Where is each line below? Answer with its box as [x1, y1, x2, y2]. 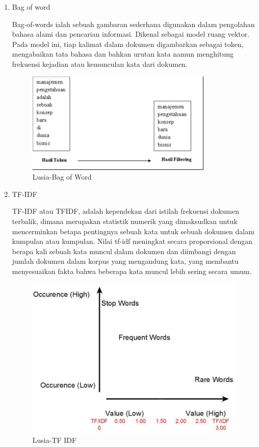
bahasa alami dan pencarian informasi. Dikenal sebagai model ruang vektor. [12, 29, 250, 39]
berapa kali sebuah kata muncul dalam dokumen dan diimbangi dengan [12, 245, 236, 256]
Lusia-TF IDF [32, 435, 77, 445]
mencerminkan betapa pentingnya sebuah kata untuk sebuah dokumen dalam [12, 226, 254, 236]
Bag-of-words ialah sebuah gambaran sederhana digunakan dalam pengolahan [12, 18, 255, 29]
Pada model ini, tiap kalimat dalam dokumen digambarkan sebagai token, [12, 38, 244, 49]
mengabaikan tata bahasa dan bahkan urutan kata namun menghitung [12, 48, 234, 59]
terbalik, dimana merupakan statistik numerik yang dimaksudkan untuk [12, 215, 238, 226]
